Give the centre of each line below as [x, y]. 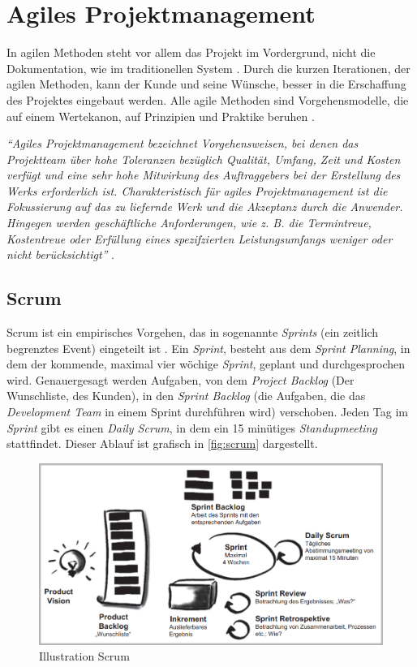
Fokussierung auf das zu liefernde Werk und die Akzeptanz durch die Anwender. [205, 207]
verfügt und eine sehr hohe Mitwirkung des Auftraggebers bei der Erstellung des [204, 175]
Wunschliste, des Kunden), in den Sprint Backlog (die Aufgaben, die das [186, 396]
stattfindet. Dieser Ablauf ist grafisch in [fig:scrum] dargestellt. [162, 443]
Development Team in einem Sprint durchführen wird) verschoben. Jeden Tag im [207, 412]
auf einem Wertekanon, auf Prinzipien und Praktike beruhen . [161, 116]
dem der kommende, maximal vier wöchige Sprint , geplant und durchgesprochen [206, 364]
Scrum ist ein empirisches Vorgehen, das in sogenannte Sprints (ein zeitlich [193, 332]
